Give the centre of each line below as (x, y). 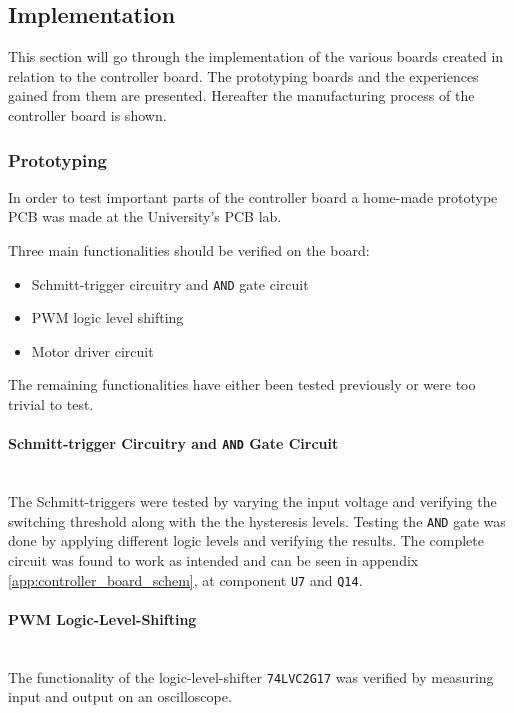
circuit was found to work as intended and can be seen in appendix (213, 559)
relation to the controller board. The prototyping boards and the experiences (243, 75)
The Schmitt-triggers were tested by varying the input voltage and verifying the (252, 501)
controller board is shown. (87, 114)
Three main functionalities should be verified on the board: (189, 249)
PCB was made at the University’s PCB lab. (145, 216)
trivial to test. (51, 404)
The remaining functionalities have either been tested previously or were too (242, 384)
